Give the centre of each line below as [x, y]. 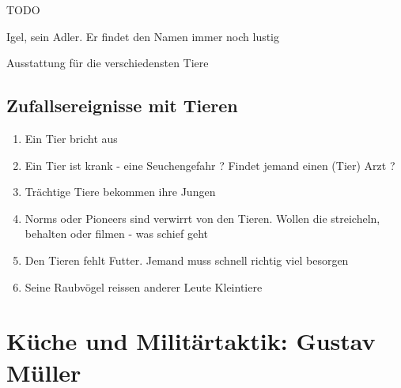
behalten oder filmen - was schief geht [116, 234]
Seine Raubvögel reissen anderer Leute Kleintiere [144, 286]
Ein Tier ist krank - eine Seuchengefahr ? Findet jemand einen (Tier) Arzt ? [210, 165]
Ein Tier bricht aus [71, 138]
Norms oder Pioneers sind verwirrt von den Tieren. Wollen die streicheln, [202, 218]
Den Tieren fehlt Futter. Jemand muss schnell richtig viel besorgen [187, 260]
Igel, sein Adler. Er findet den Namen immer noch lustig [143, 36]
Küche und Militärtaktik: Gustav [191, 341]
